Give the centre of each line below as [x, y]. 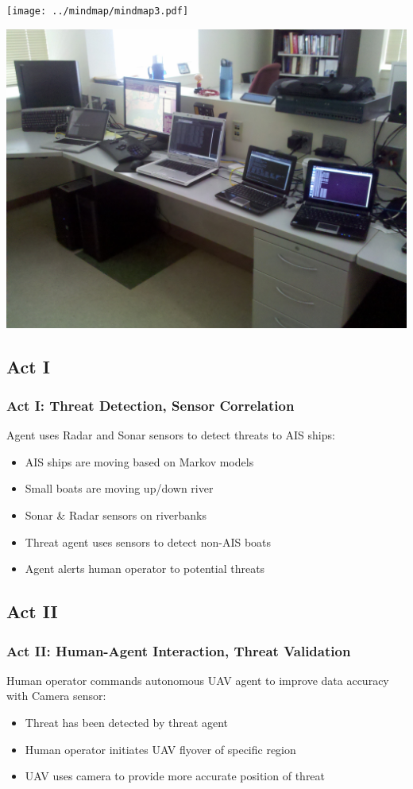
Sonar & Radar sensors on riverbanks [116, 515]
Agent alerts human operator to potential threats [145, 569]
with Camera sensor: [56, 696]
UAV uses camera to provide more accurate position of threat [175, 776]
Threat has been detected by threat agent [127, 723]
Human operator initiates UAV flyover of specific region [160, 749]
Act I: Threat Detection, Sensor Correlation [151, 405]
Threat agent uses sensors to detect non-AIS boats [148, 541]
